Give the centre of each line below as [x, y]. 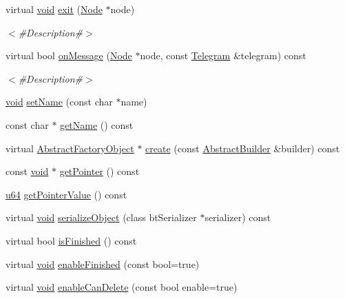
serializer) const [238, 217]
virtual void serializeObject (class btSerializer [101, 217]
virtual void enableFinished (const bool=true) [103, 264]
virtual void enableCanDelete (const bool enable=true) [122, 287]
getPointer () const [100, 171]
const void [27, 171]
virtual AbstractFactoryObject [70, 148]
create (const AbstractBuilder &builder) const [243, 148]
